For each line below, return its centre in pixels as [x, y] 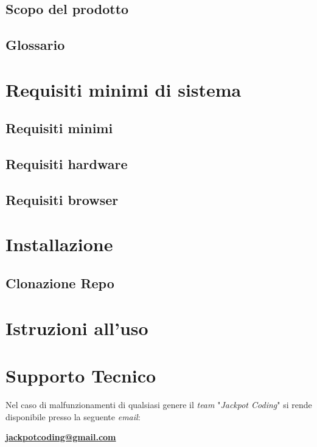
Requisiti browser [62, 199]
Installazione [59, 244]
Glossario [35, 45]
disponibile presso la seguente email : [73, 416]
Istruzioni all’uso [77, 327]
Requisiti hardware [67, 164]
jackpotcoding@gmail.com [61, 437]
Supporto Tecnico [81, 375]
